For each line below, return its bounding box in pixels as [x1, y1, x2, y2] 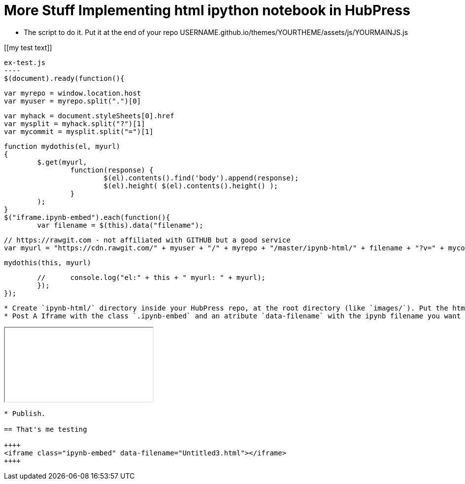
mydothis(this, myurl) [4, 258, 92, 267]
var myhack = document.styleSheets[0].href [4, 111, 174, 120]
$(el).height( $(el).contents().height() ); [103, 181, 278, 190]
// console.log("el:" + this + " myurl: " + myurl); [37, 273, 266, 281]
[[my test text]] [4, 43, 52, 52]
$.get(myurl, [37, 158, 87, 166]
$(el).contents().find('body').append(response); [103, 173, 299, 182]
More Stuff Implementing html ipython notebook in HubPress [4, 2, 410, 19]
